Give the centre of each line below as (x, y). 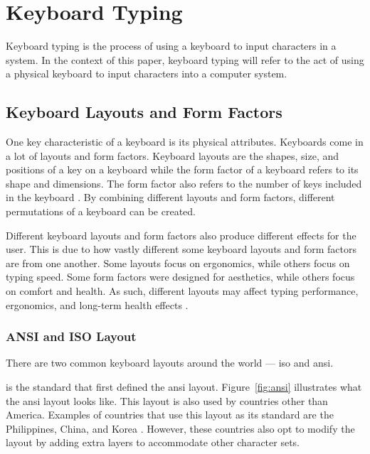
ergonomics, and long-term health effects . (97, 304)
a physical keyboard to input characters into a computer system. (147, 74)
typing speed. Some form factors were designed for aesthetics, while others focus (180, 277)
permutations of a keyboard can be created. (101, 211)
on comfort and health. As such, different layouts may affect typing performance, (182, 291)
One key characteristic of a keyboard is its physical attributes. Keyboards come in (185, 142)
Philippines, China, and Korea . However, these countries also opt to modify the (180, 428)
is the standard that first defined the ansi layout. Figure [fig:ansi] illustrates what (184, 387)
